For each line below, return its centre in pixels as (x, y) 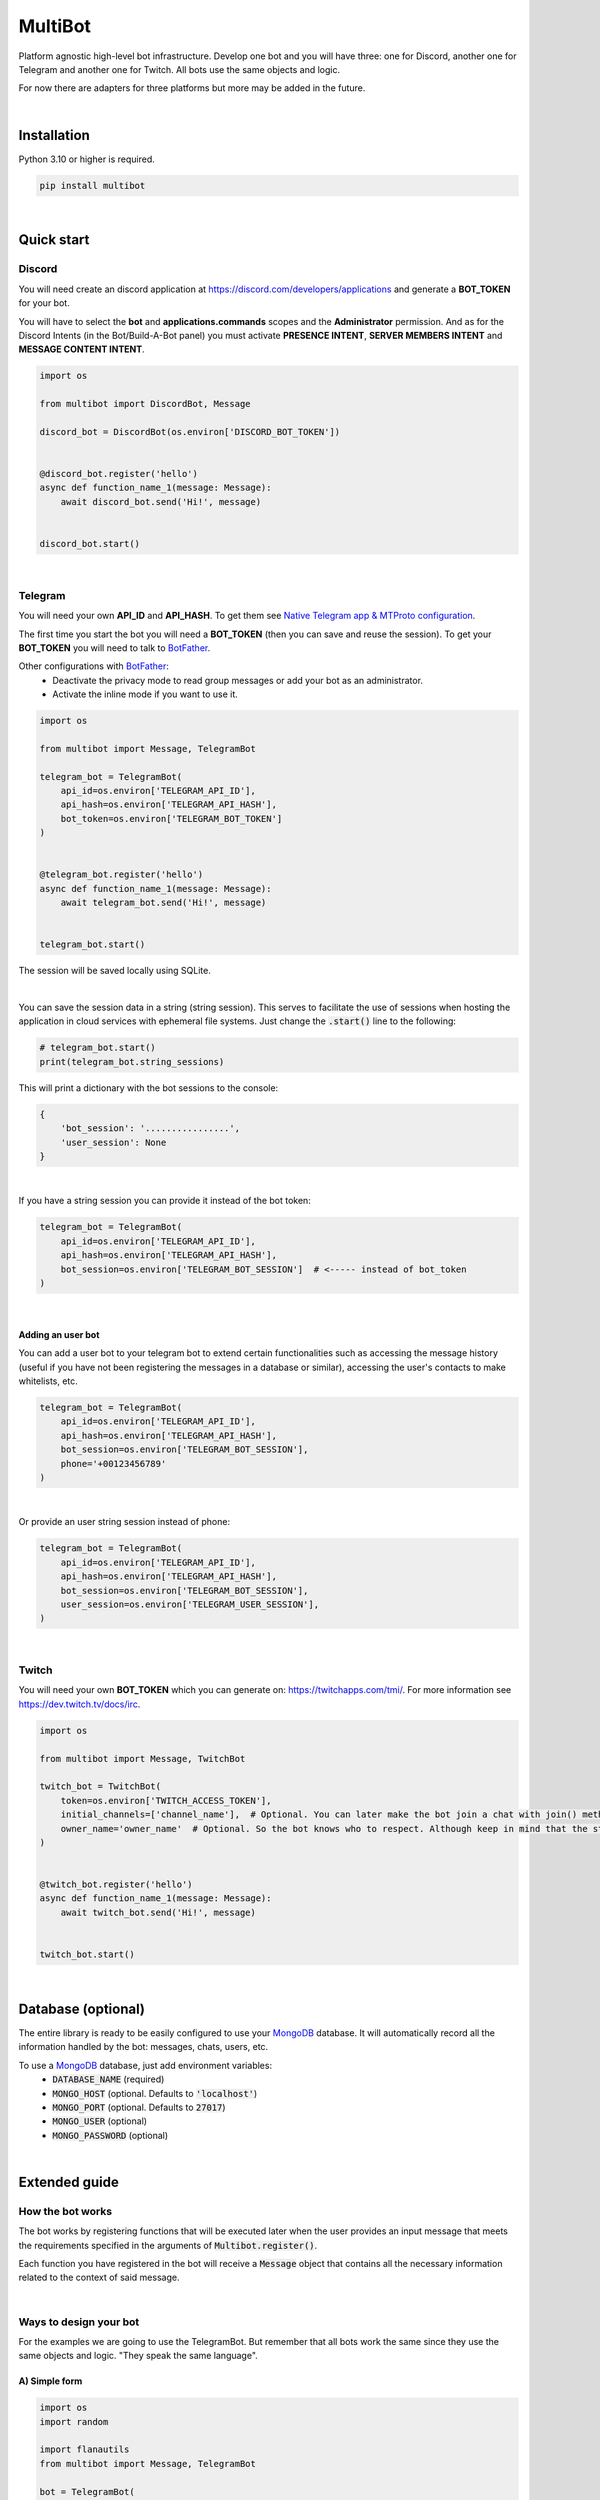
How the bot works (65, 2211)
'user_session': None (113, 1142)
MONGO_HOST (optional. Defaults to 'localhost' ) (155, 2093)
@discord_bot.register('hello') (119, 474)
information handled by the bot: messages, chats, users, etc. (143, 2047)
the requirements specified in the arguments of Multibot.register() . (168, 2245)
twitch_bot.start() (87, 1954)
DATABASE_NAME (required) (108, 2079)
